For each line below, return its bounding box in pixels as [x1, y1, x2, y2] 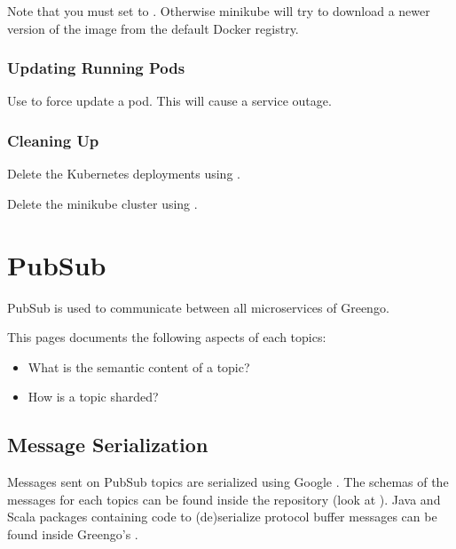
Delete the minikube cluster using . [7, 194, 198, 212]
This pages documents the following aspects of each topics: [7, 328, 326, 346]
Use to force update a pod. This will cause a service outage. [7, 91, 332, 110]
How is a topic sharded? [28, 387, 159, 406]
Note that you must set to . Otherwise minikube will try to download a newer [7, 2, 430, 20]
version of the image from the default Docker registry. [7, 19, 299, 37]
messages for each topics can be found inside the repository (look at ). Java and [7, 489, 441, 508]
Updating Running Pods [7, 57, 185, 79]
